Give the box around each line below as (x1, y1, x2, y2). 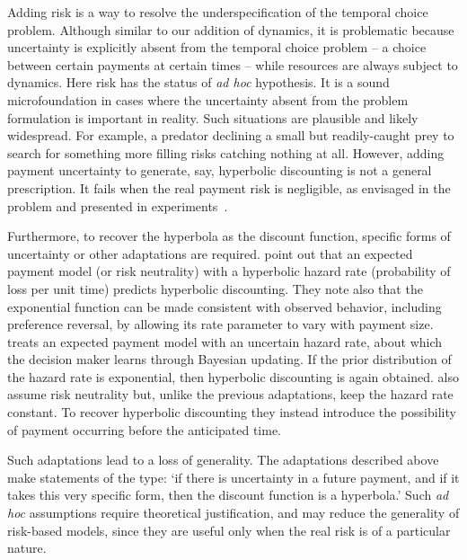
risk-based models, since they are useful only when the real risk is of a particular (7, 520, 451, 539)
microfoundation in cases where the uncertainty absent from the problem (7, 90, 409, 109)
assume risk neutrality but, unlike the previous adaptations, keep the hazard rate (7, 385, 454, 404)
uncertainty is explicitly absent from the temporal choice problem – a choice (7, 38, 427, 57)
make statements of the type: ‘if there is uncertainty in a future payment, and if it (7, 467, 460, 486)
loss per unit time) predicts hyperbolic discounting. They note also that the (7, 279, 423, 298)
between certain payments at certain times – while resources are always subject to (7, 55, 458, 74)
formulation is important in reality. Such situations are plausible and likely (7, 108, 419, 127)
